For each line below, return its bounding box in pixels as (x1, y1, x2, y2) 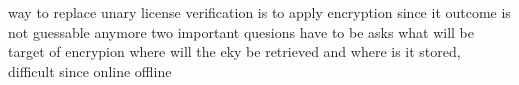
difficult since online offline (8, 60, 172, 81)
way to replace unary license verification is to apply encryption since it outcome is (8, 2, 511, 22)
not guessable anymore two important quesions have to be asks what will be (8, 21, 475, 42)
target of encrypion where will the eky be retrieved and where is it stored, (8, 41, 461, 62)
